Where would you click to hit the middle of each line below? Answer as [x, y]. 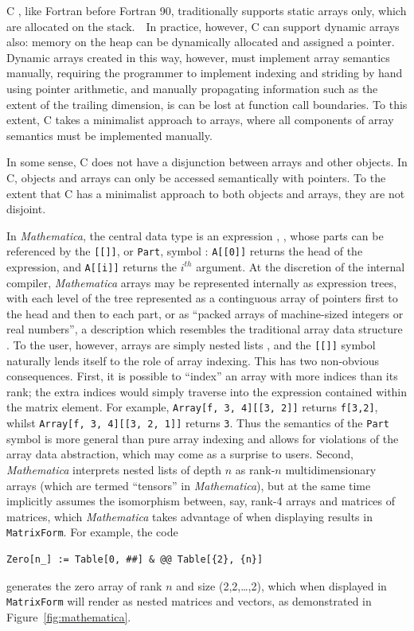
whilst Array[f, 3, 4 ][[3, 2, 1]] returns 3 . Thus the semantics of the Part [198, 423]
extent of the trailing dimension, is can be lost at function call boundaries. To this [207, 104]
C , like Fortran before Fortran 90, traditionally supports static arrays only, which [207, 10]
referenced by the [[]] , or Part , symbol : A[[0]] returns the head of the [185, 251]
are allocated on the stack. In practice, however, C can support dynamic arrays [203, 26]
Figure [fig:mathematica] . [69, 616]
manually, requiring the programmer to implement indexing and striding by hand [205, 73]
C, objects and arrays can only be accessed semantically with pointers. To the [196, 177]
